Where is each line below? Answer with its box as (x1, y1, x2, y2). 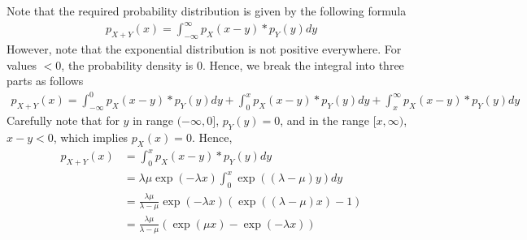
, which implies (53, 128, 128, 145)
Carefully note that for (7, 112, 120, 129)
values (7, 56, 37, 73)
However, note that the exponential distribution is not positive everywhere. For (7, 40, 402, 57)
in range (133, 112, 173, 129)
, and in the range (280, 112, 369, 129)
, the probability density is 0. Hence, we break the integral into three (61, 56, 404, 73)
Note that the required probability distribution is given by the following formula (7, 2, 407, 19)
